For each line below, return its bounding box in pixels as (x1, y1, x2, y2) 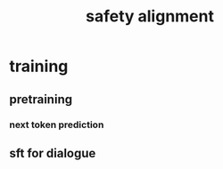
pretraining (9, 92, 73, 107)
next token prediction (9, 118, 104, 131)
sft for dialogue (9, 145, 96, 161)
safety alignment (86, 6, 214, 27)
